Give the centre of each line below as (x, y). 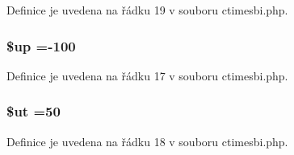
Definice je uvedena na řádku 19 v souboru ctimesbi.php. (147, 10)
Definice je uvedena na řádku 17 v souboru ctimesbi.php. (147, 75)
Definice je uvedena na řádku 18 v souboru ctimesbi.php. (147, 141)
